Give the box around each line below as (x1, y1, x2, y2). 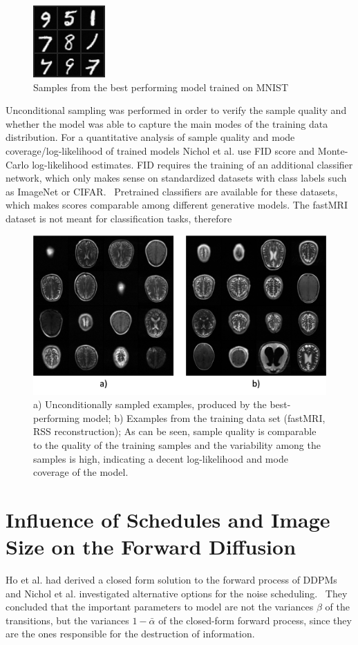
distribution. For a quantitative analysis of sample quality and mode (6, 130, 295, 144)
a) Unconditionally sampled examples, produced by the (33, 397, 267, 412)
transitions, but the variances (6, 613, 129, 627)
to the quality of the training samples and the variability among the (33, 437, 321, 452)
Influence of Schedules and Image (6, 505, 330, 533)
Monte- (317, 143, 348, 157)
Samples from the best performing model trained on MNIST (33, 79, 288, 94)
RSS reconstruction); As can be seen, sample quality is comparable (33, 424, 317, 439)
